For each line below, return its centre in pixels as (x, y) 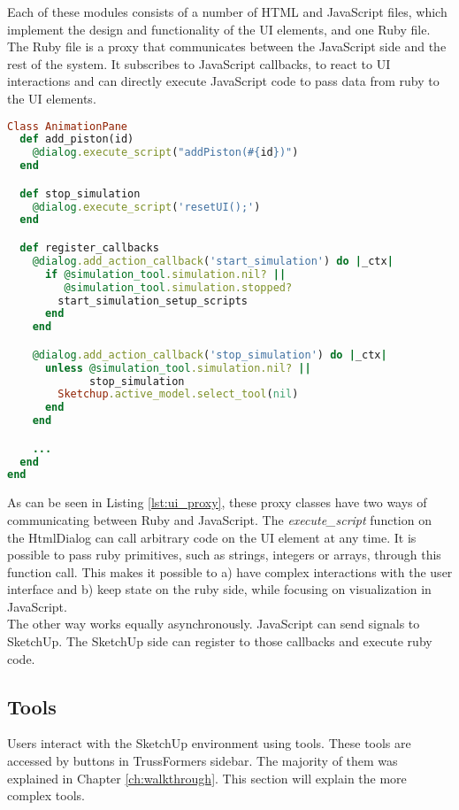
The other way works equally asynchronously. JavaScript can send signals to (214, 624)
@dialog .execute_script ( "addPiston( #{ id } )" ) (165, 153)
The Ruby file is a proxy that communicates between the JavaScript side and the (227, 46)
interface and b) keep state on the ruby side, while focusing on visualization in (219, 589)
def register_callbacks (89, 248)
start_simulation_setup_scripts (153, 301)
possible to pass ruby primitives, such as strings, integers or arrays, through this (224, 555)
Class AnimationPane (68, 126)
